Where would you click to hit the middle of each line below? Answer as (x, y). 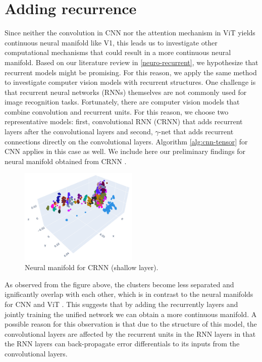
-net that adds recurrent (196, 132)
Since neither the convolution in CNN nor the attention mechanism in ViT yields (130, 33)
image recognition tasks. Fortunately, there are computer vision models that (122, 102)
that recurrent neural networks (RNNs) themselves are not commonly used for (126, 92)
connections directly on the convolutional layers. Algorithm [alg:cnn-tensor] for (126, 141)
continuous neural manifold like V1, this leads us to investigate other (111, 42)
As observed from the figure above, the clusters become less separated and (119, 284)
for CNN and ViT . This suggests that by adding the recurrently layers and (121, 304)
